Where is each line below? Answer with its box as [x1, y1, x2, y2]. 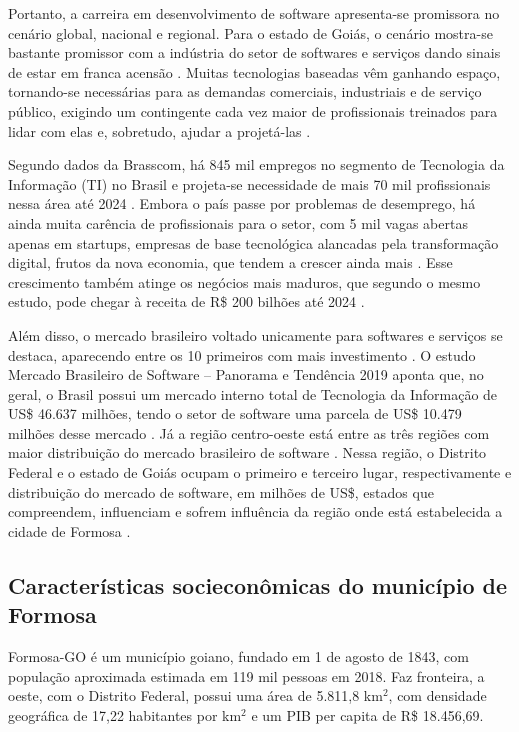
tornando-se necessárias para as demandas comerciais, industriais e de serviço [8, 81, 482, 102]
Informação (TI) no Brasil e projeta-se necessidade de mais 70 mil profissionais [8, 173, 491, 194]
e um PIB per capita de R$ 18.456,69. [251, 704, 484, 725]
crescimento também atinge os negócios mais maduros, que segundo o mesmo [8, 271, 481, 292]
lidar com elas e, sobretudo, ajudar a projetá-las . [8, 120, 311, 141]
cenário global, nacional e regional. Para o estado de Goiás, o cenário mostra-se [8, 22, 493, 43]
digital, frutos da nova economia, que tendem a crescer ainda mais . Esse [8, 252, 453, 273]
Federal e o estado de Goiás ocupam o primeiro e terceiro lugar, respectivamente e [8, 462, 512, 483]
